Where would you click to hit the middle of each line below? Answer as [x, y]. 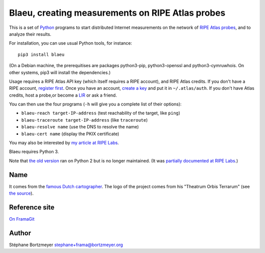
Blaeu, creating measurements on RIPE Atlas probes [117, 13]
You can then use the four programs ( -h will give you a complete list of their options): [95, 104]
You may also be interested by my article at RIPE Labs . [64, 143]
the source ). [21, 193]
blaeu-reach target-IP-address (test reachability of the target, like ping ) [101, 113]
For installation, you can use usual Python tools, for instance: [71, 43]
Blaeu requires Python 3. [34, 152]
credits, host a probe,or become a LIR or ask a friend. [63, 95]
